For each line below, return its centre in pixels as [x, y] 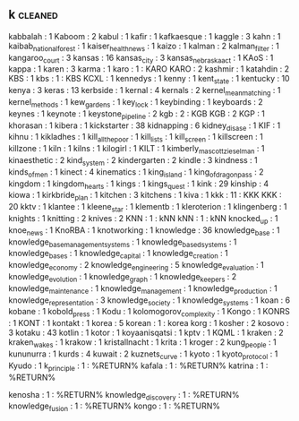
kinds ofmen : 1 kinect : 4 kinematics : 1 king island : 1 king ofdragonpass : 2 [136, 172]
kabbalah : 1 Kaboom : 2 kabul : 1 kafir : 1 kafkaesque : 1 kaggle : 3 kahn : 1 [145, 36]
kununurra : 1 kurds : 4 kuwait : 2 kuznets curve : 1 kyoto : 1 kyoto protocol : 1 [143, 355]
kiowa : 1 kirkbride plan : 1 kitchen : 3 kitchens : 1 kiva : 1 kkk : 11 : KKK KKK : [145, 196]
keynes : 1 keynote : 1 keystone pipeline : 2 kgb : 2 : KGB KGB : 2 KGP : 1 [137, 114]
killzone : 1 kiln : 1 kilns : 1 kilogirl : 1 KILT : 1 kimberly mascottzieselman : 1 [137, 150]
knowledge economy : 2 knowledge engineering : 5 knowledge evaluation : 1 [137, 266]
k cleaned [34, 15]
